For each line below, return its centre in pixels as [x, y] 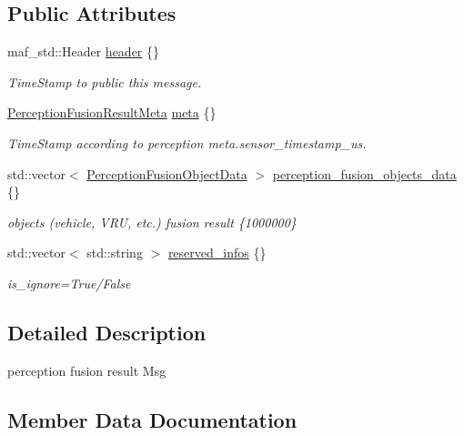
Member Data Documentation [152, 419]
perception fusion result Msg [87, 370]
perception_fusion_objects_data [364, 173]
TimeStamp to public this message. [105, 81]
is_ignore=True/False [69, 283]
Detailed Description [107, 332]
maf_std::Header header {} [84, 51]
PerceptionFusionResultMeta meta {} [112, 112]
